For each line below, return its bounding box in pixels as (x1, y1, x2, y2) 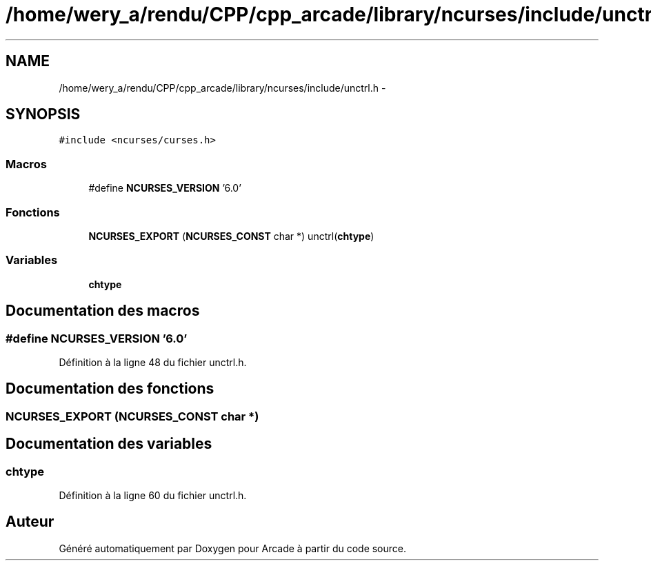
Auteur (6, 513, 54, 531)
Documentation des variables (6, 435, 212, 453)
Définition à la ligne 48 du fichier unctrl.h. (59, 356, 247, 368)
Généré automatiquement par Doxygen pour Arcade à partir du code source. (59, 542, 407, 554)
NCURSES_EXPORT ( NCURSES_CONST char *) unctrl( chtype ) (88, 230, 374, 242)
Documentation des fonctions (6, 380, 214, 398)
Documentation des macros (6, 302, 200, 320)
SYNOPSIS (6, 105, 81, 123)
